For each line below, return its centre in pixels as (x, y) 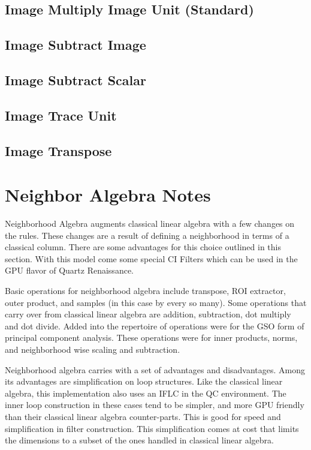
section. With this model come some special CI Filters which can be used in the (151, 258)
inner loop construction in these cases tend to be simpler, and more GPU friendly (155, 405)
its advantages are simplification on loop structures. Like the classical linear (144, 381)
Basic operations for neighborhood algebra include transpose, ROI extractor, (145, 290)
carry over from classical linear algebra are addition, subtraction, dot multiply (148, 314)
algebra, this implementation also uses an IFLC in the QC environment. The (146, 393)
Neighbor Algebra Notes (108, 195)
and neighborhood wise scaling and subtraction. (93, 349)
